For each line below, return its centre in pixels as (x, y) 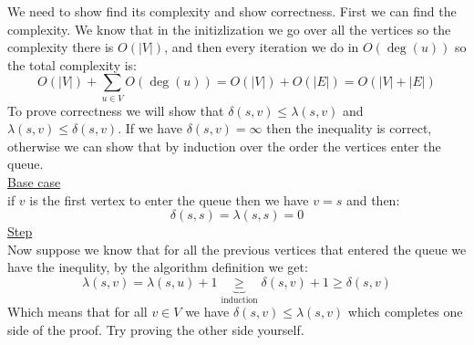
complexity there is (61, 47)
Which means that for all (77, 312)
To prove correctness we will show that (116, 110)
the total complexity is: (72, 64)
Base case (34, 182)
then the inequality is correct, (349, 128)
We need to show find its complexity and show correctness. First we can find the (232, 11)
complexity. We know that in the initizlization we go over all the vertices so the (229, 29)
